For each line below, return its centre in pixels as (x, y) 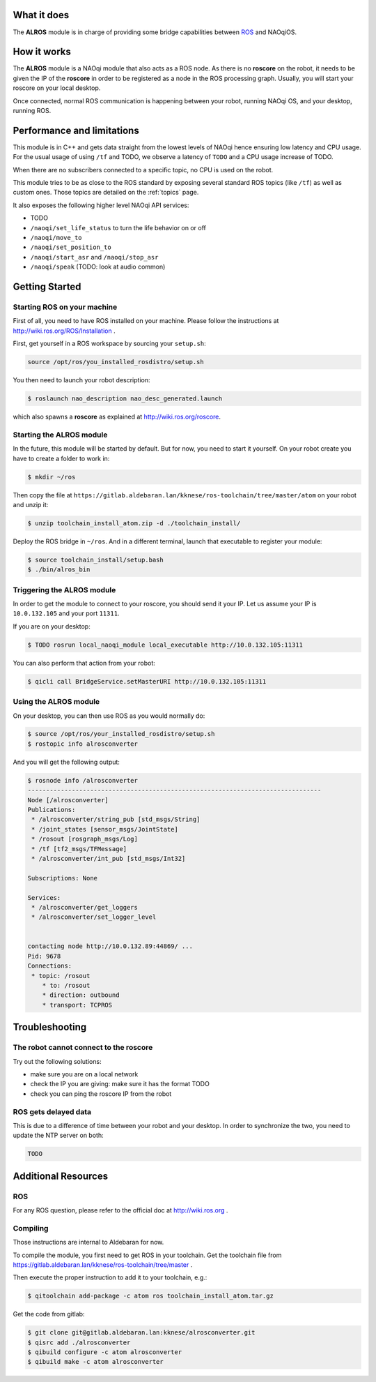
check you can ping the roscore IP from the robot (101, 1094)
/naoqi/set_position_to (71, 247)
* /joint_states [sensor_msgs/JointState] (105, 829)
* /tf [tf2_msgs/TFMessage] (79, 849)
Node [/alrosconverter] (68, 800)
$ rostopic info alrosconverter (83, 744)
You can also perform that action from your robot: (84, 663)
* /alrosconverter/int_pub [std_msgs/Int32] (109, 858)
